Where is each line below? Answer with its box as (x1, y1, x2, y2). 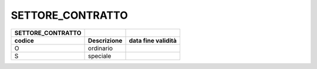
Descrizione (88, 36, 123, 44)
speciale (88, 51, 112, 60)
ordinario (88, 44, 113, 52)
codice (14, 36, 35, 44)
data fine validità (129, 36, 177, 44)
